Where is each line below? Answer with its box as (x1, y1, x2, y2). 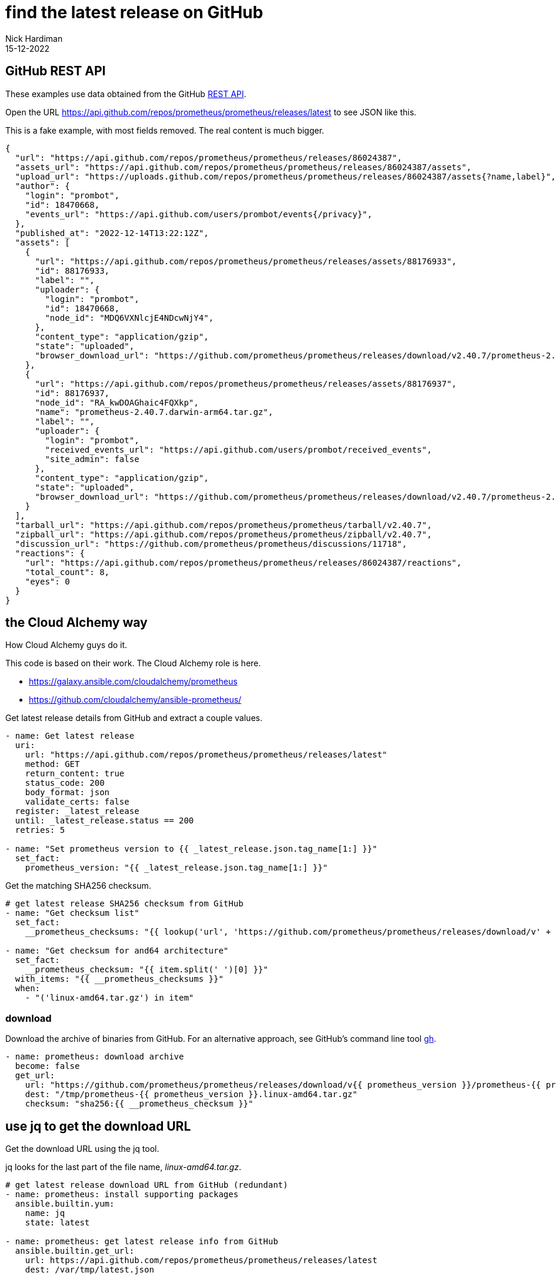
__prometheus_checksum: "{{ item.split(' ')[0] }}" (25, 965, 268, 975)
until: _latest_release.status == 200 (15, 816, 194, 826)
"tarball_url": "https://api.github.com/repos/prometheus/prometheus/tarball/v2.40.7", (15, 520, 432, 530)
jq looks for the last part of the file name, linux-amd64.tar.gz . (5, 1162, 241, 1172)
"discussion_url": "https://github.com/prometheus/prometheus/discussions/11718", (15, 539, 407, 549)
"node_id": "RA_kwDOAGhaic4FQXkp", (35, 397, 199, 407)
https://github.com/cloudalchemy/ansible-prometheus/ (29, 695, 242, 705)
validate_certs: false (25, 797, 129, 807)
